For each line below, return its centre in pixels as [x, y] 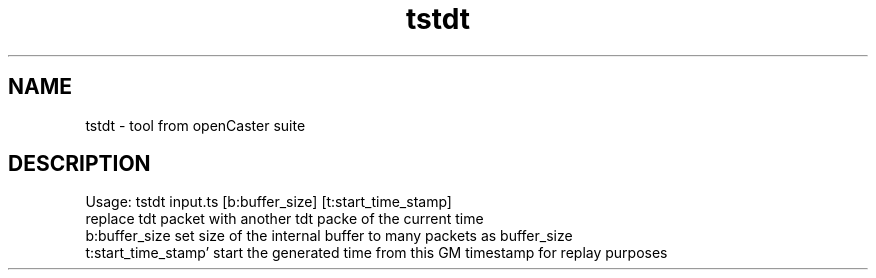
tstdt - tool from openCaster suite [195, 125]
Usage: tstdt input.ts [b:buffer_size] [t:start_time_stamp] [268, 202]
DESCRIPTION [79, 164]
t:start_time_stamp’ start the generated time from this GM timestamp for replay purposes [376, 253]
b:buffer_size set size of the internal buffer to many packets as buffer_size [329, 236]
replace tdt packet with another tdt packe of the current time [284, 219]
